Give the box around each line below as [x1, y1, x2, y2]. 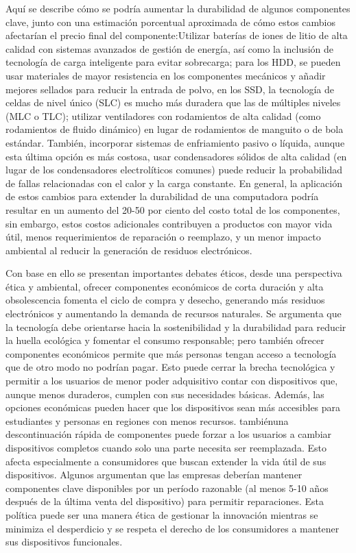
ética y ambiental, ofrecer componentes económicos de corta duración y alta [5, 279, 324, 293]
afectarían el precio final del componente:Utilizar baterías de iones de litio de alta [5, 28, 348, 42]
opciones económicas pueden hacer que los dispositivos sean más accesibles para [5, 400, 341, 415]
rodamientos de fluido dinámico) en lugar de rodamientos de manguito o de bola [5, 122, 344, 136]
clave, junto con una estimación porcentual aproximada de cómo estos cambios [5, 14, 336, 29]
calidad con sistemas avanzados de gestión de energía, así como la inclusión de [5, 41, 334, 56]
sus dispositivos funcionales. [5, 534, 123, 549]
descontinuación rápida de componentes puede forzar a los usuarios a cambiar [5, 427, 332, 441]
